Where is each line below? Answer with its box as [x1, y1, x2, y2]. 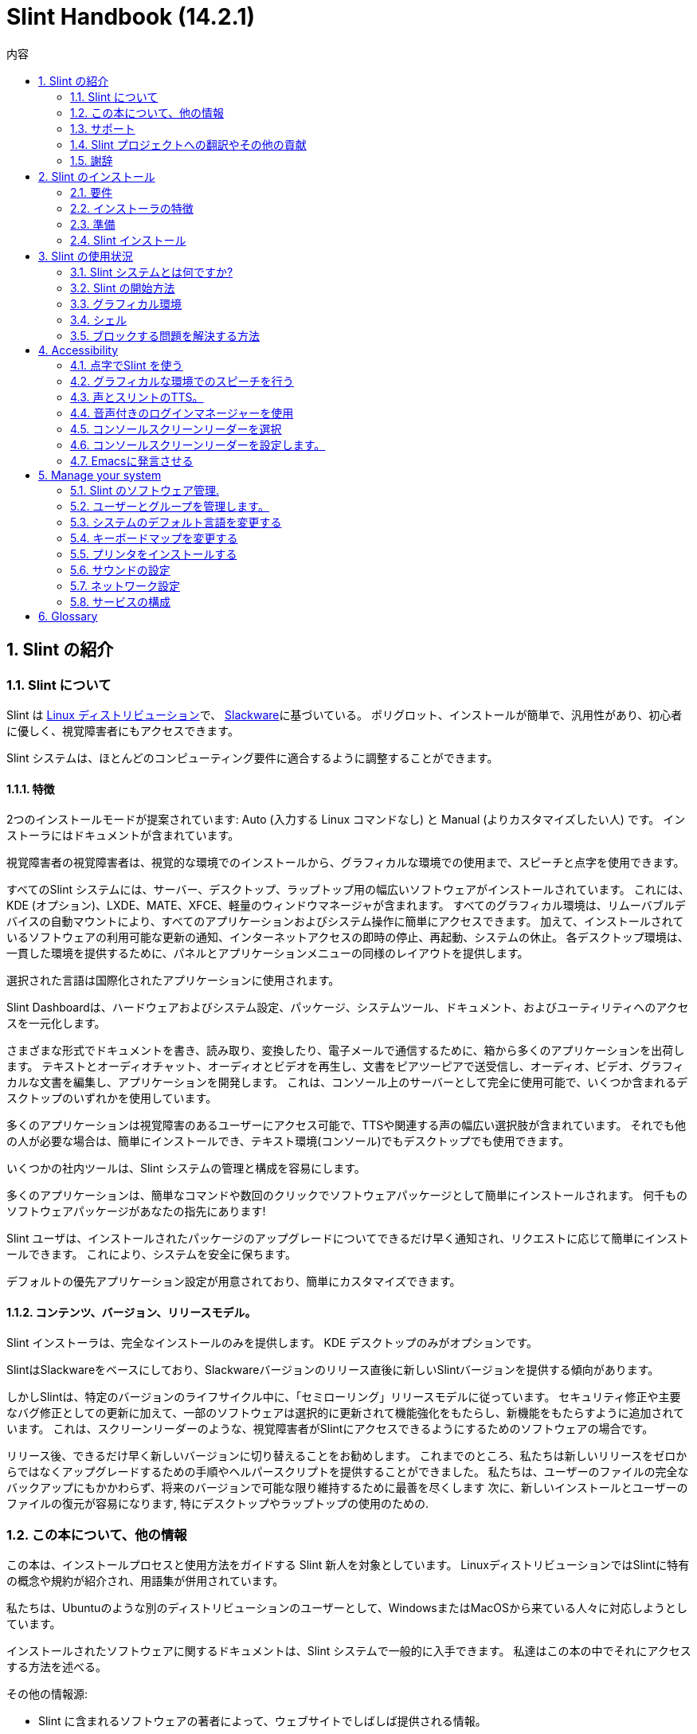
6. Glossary [38, 609, 98, 623]
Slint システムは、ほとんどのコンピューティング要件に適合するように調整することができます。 [6, 750, 499, 765]
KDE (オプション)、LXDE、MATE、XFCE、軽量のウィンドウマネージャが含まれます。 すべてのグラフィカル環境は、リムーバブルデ [6, 898, 686, 913]
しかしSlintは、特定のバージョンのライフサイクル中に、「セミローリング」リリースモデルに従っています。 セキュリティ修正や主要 [6, 1390, 681, 1404]
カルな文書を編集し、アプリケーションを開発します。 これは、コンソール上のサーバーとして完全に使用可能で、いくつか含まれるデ [6, 1075, 688, 1090]
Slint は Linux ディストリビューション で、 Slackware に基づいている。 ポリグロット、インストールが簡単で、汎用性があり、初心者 [6, 707, 683, 722]
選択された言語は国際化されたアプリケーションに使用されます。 [6, 973, 340, 988]
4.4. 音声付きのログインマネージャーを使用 [70, 405, 294, 420]
